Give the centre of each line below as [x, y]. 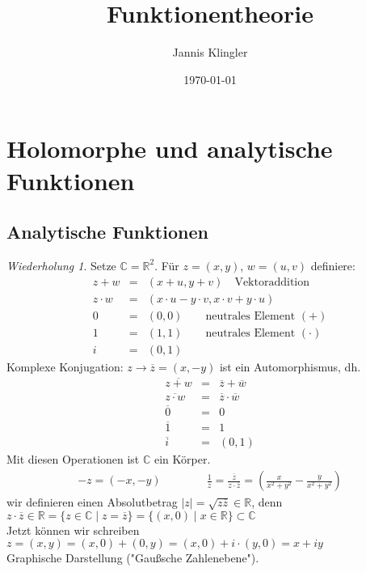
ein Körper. [182, 459]
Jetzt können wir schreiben [73, 530]
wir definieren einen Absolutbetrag [92, 502]
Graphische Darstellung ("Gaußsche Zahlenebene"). [133, 558]
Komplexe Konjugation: [65, 366]
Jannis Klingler [210, 52]
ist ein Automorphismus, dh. [290, 366]
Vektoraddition [272, 282]
